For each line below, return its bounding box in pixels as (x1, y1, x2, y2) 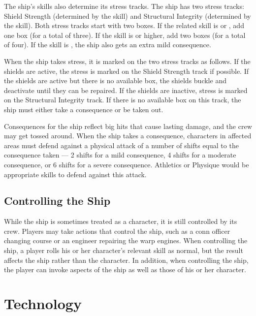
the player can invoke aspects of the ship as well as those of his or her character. (4, 264, 246, 275)
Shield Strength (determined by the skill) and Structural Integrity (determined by (4, 10, 251, 21)
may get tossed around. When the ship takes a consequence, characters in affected (4, 130, 252, 141)
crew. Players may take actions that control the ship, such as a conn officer (4, 225, 230, 236)
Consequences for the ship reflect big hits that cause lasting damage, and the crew (4, 121, 252, 131)
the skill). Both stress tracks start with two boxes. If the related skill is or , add (4, 20, 244, 31)
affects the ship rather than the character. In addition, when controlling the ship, (4, 254, 249, 265)
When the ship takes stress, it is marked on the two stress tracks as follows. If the (4, 56, 251, 66)
